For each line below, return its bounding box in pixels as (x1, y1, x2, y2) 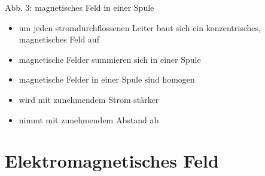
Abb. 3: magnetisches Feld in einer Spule (5, 1, 154, 13)
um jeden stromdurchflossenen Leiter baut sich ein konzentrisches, (19, 21, 261, 34)
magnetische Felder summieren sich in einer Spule (19, 53, 201, 65)
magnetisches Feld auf (19, 33, 99, 45)
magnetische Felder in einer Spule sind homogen (19, 73, 195, 86)
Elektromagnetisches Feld (5, 148, 219, 173)
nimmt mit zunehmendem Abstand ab (19, 113, 159, 126)
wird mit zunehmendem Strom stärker (19, 93, 159, 105)
